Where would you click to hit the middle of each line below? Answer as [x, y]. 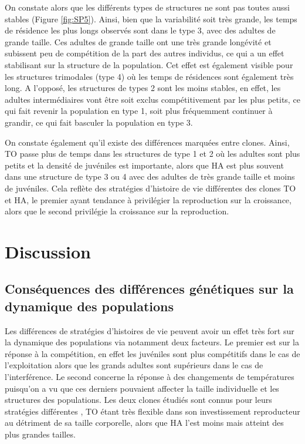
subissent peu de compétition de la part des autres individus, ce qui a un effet [145, 53]
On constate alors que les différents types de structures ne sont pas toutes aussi [147, 7]
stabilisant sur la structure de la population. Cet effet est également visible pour [149, 64]
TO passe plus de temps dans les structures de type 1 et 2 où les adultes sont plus [152, 154]
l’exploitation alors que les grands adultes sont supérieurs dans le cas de [134, 365]
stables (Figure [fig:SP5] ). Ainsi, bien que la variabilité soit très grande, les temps [151, 18]
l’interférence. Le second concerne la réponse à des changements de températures [150, 377]
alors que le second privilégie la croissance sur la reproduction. [117, 211]
